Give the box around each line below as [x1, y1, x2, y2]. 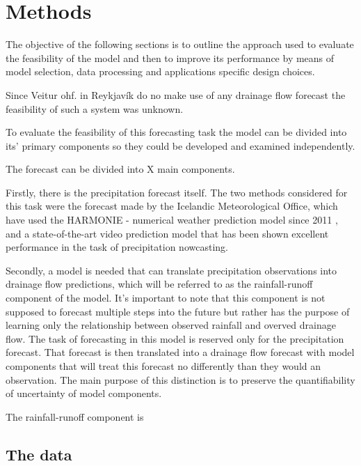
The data [6, 443, 72, 465]
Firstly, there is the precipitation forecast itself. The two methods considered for [6, 185, 348, 199]
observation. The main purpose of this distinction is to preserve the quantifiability [6, 372, 355, 387]
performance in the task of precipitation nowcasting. [6, 240, 228, 254]
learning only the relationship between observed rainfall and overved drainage [6, 318, 336, 332]
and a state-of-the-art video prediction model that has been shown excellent [6, 226, 329, 240]
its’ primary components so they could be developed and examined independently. [6, 138, 355, 153]
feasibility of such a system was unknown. [6, 101, 184, 116]
